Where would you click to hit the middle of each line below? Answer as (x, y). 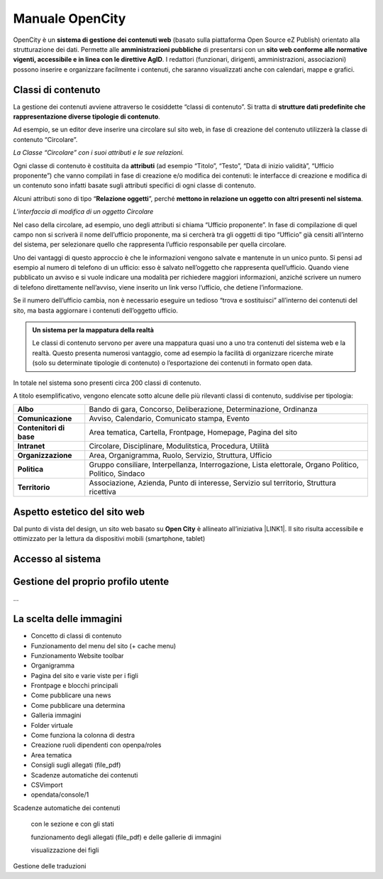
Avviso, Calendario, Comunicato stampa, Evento (169, 419)
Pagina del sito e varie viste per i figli (84, 675)
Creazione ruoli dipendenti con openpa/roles (96, 745)
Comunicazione (45, 419)
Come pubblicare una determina (78, 705)
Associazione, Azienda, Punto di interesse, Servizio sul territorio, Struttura (212, 483)
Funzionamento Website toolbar (77, 655)
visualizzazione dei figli (65, 850)
